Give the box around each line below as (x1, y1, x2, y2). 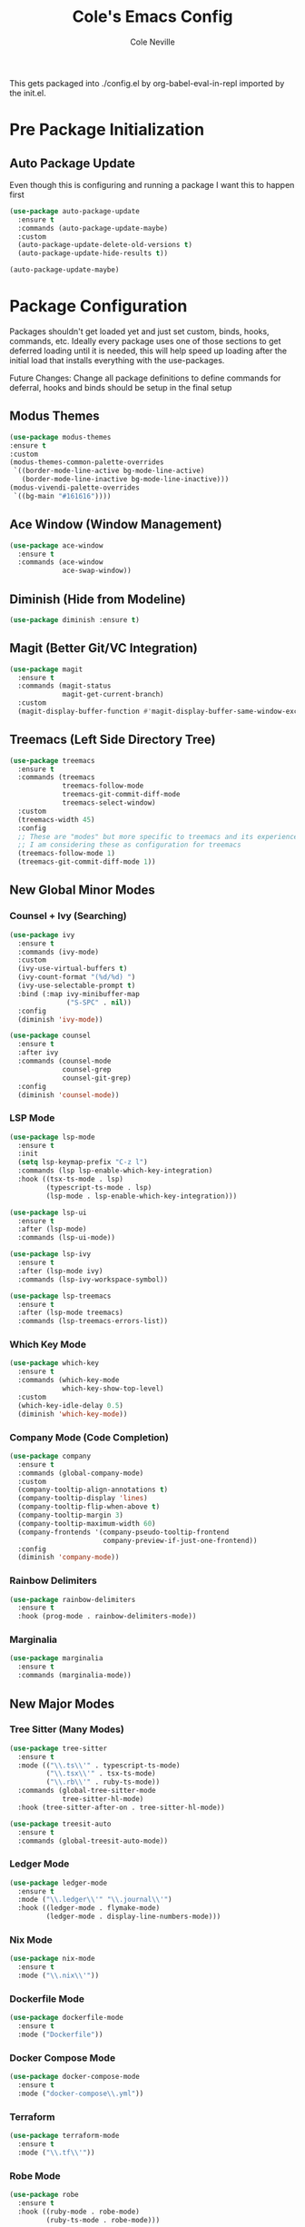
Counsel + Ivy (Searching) (9, 910, 127, 923)
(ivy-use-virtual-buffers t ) (17, 965, 128, 974)
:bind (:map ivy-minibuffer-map (17, 989, 141, 998)
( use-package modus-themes (9, 432, 112, 441)
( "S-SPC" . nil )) (66, 997, 132, 1007)
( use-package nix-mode (9, 1955, 95, 1964)
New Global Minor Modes (9, 883, 156, 898)
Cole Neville (130, 36, 175, 47)
